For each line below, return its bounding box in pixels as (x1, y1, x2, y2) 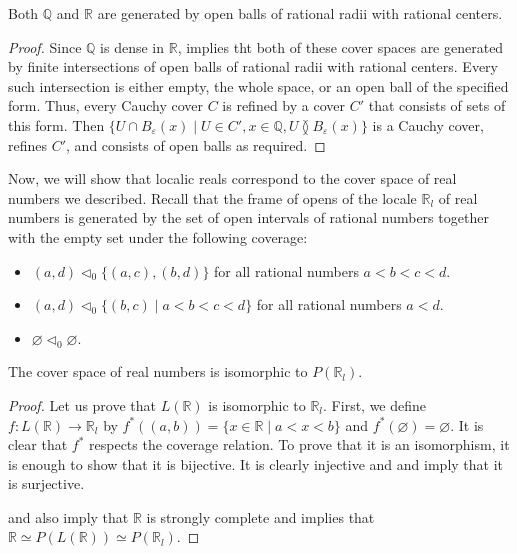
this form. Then (8, 114, 105, 135)
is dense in (100, 36, 165, 57)
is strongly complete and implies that (146, 506, 375, 527)
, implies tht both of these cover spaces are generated (177, 36, 504, 57)
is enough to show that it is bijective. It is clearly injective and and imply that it (8, 453, 504, 474)
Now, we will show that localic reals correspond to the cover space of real (8, 168, 457, 189)
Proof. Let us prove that (8, 394, 157, 415)
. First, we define (323, 394, 427, 415)
